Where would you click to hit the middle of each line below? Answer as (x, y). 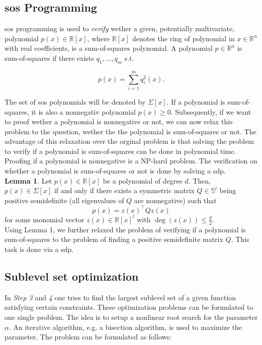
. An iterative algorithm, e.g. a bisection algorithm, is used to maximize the (125, 327)
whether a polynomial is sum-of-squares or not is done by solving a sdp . (115, 171)
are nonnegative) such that (175, 200)
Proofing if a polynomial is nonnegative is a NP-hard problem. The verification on (131, 161)
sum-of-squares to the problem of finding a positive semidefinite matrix (114, 239)
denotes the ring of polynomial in (183, 38)
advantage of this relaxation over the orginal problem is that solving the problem (129, 141)
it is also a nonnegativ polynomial (83, 111)
